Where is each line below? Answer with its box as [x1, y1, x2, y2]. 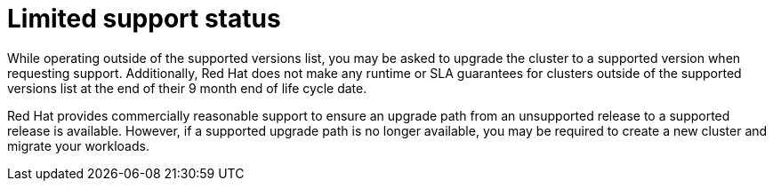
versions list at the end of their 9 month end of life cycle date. [7, 80, 367, 96]
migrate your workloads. [7, 137, 149, 153]
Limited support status [7, 4, 281, 34]
